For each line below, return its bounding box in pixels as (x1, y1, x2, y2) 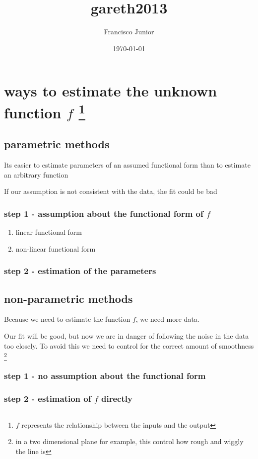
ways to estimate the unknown (4, 81, 217, 101)
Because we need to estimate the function (4, 314, 130, 324)
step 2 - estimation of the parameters (4, 265, 156, 277)
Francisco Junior (104, 26, 154, 37)
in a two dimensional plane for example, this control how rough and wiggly (15, 436, 244, 447)
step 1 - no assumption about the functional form (4, 369, 206, 382)
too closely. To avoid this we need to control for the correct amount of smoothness (4, 340, 254, 351)
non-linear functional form (15, 243, 96, 254)
